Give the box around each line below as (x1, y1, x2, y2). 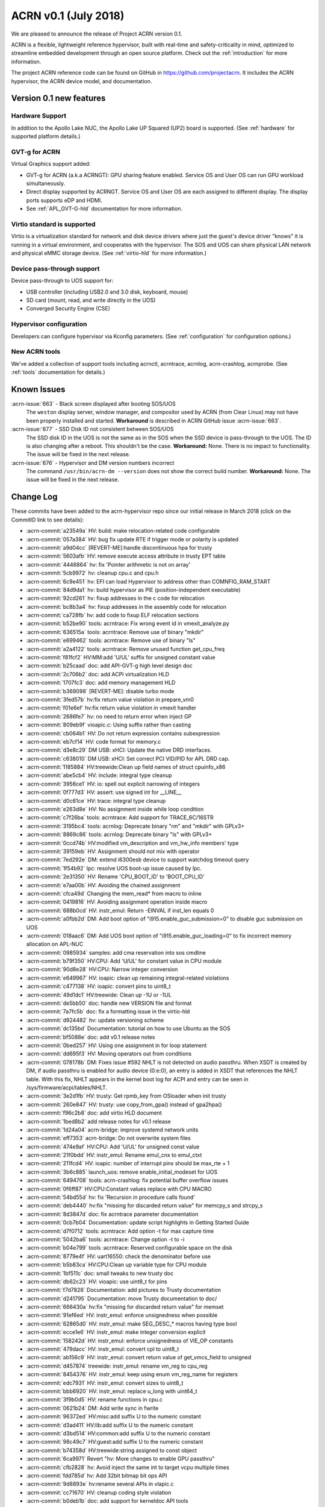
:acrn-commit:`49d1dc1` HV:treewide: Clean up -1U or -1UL (26, 991, 172, 998)
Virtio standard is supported (11, 220, 96, 228)
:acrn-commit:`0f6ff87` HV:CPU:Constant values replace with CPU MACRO (26, 1185, 212, 1192)
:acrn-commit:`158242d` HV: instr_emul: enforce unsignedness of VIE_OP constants (26, 1337, 234, 1344)
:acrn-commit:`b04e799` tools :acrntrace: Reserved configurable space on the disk (26, 1244, 233, 1251)
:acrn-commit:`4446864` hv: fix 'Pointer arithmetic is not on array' (26, 561, 191, 568)
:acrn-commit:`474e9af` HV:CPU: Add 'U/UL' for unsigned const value (26, 1143, 200, 1150)
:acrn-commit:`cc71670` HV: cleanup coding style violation (26, 1489, 172, 1496)
